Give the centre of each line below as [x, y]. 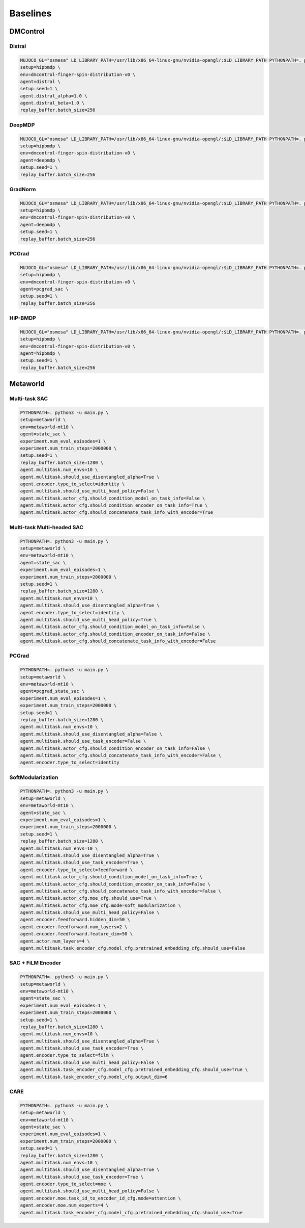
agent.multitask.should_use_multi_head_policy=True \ [88, 620]
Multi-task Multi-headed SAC [47, 527]
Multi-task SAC [29, 399]
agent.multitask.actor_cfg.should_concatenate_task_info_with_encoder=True [117, 513]
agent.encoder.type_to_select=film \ [67, 1055]
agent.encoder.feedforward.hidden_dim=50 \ [75, 920]
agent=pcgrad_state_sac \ [52, 691]
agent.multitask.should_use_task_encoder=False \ [83, 741]
